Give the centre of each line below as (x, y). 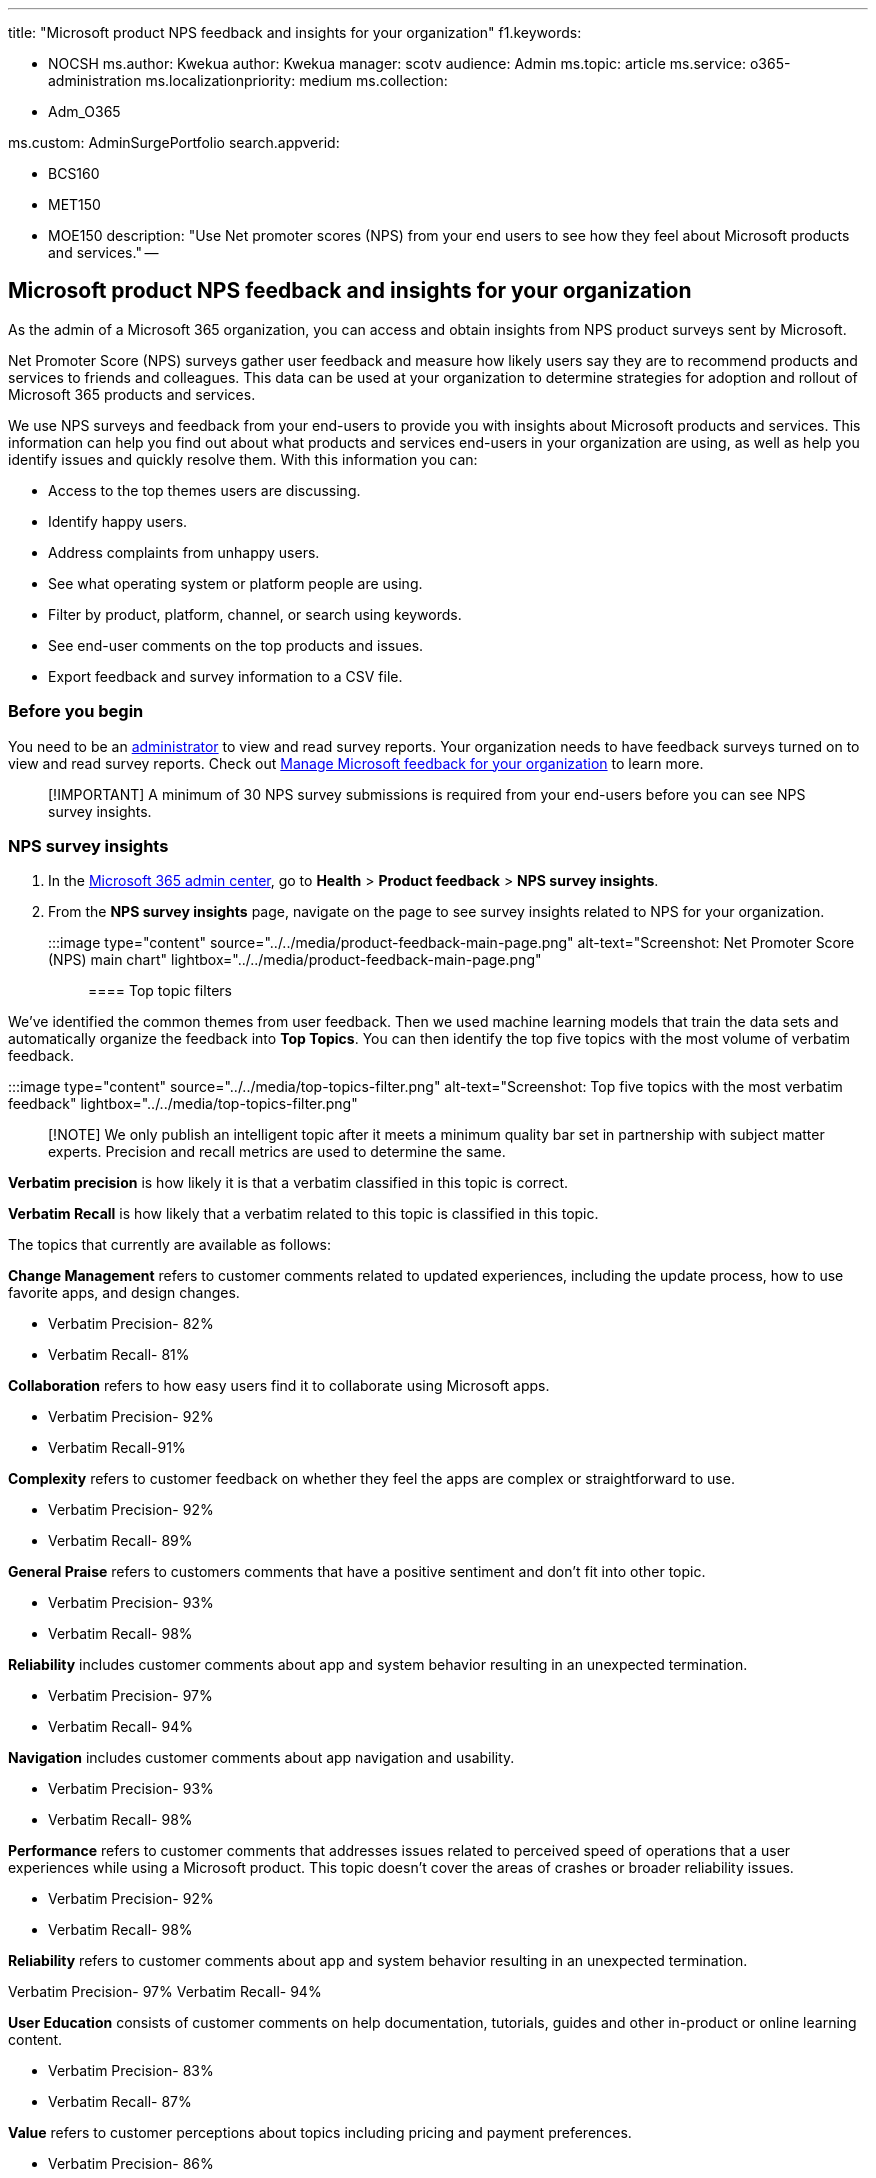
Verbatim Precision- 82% (131, 1324)
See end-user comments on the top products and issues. (236, 645)
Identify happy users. (118, 521)
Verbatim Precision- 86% (131, 2164)
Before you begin (76, 711)
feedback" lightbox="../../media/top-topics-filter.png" (183, 1104)
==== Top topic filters (160, 991)
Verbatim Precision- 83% (131, 2071)
